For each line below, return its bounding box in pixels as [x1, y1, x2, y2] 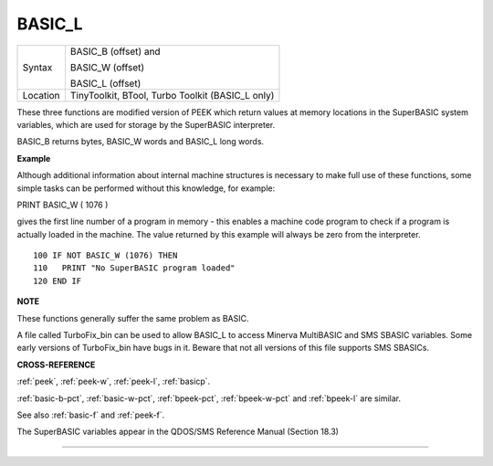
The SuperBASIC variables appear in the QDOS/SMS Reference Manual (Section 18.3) [16, 426, 340, 438]
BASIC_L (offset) [69, 77, 142, 90]
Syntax [22, 60, 53, 73]
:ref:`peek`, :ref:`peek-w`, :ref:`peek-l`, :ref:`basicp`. [16, 376, 211, 387]
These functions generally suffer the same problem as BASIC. [16, 312, 249, 323]
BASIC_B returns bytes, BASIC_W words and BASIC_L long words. [16, 136, 265, 147]
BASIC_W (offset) [69, 60, 145, 73]
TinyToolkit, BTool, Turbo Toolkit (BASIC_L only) [69, 89, 275, 101]
